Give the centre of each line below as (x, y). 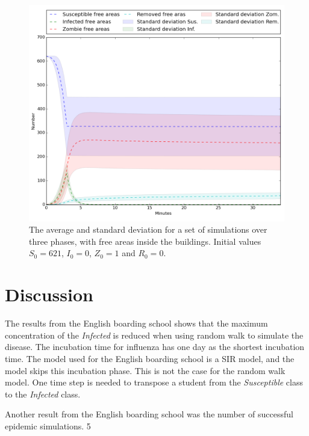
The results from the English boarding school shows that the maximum (136, 323)
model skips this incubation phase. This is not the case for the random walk (145, 370)
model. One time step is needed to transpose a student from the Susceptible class (154, 382)
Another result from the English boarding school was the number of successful (149, 414)
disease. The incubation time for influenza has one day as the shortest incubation (155, 347)
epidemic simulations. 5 (48, 425)
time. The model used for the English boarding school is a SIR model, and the (150, 358)
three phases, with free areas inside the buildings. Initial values (145, 241)
